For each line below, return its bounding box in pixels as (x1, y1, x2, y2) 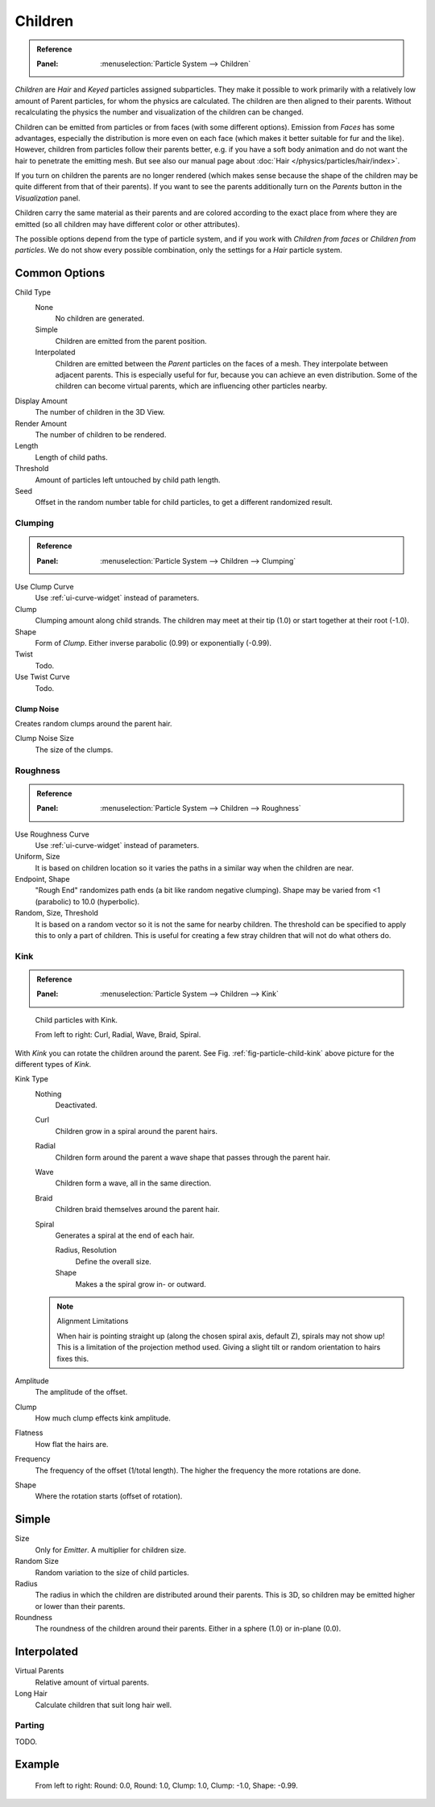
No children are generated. (55, 314, 145, 324)
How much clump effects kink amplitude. (35, 1413, 171, 1423)
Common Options (14, 267, 106, 280)
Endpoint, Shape (14, 875, 70, 884)
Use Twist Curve (14, 672, 70, 682)
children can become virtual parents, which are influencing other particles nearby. (55, 381, 328, 391)
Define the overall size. (75, 1256, 152, 1266)
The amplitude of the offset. (35, 1387, 128, 1397)
